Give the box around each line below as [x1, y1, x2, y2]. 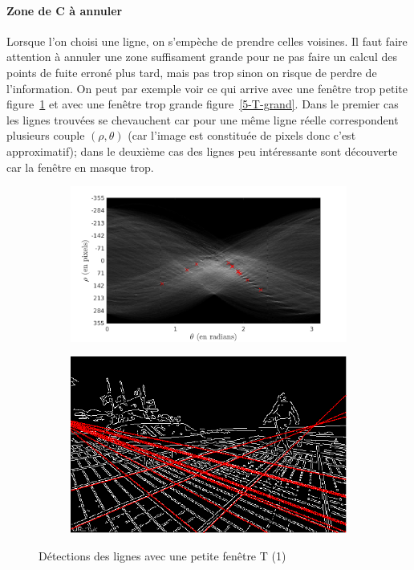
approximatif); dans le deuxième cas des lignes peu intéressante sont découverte [6, 142, 398, 159]
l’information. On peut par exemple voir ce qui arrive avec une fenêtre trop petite [6, 79, 408, 96]
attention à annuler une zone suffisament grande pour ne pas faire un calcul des [6, 48, 397, 65]
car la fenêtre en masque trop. [6, 158, 154, 175]
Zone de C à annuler [6, 2, 123, 18]
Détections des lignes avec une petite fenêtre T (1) [39, 547, 286, 564]
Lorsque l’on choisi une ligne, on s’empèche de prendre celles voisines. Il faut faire [6, 32, 408, 49]
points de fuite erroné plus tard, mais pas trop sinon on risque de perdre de [6, 63, 377, 80]
